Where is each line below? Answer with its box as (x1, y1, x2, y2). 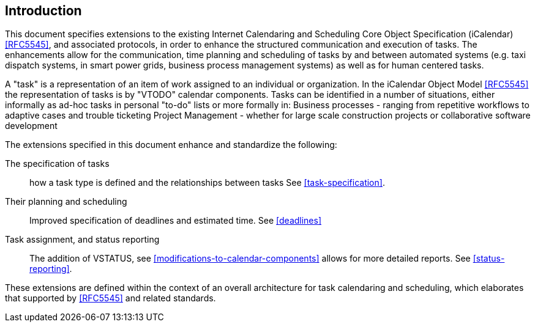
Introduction (5, 3, 82, 18)
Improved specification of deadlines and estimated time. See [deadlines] (29, 215, 322, 226)
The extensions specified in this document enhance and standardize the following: (5, 139, 337, 150)
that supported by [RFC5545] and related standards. (5, 293, 216, 304)
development (5, 120, 58, 131)
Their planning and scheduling (5, 196, 127, 207)
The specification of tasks (5, 158, 110, 169)
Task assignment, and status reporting (5, 234, 160, 245)
